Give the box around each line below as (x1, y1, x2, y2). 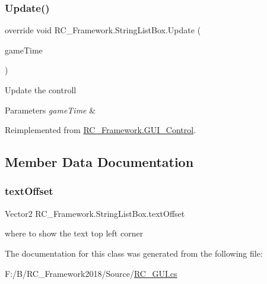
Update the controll (5, 84, 77, 96)
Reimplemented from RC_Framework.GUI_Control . (5, 124, 196, 136)
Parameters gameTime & (5, 103, 96, 116)
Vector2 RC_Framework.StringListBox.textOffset (5, 207, 185, 219)
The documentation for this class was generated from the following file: (5, 247, 263, 259)
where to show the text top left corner (5, 227, 144, 239)
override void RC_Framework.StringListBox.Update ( (5, 24, 201, 36)
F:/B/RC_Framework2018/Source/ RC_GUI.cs (5, 267, 177, 279)
